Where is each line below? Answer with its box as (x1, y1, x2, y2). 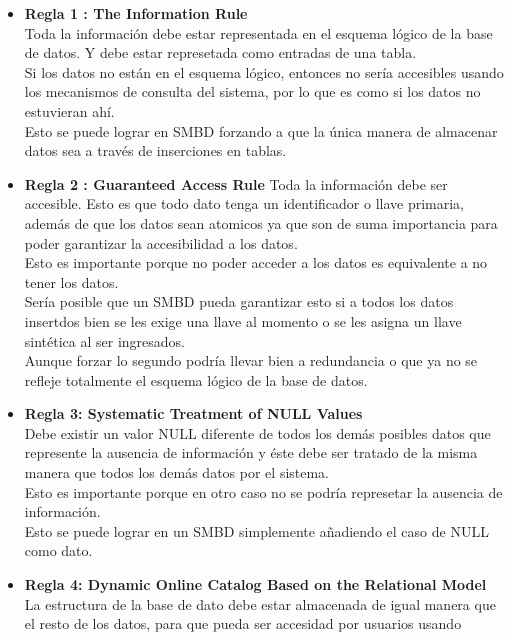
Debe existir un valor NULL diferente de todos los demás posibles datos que (24, 422, 491, 443)
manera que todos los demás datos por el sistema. (24, 462, 330, 483)
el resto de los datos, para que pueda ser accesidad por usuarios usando (24, 613, 462, 634)
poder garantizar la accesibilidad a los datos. (24, 232, 298, 253)
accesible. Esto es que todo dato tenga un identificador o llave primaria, (24, 193, 465, 214)
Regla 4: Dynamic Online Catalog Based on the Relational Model (24, 574, 487, 595)
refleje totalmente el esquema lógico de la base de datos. (24, 369, 368, 390)
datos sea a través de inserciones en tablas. (24, 140, 287, 161)
